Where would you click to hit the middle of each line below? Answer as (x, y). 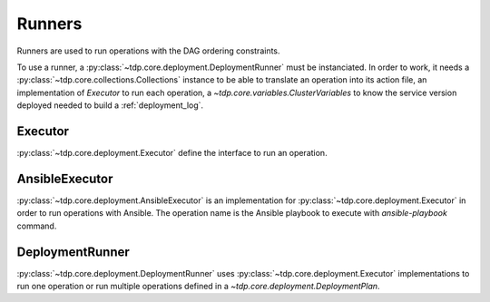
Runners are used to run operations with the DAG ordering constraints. (148, 51)
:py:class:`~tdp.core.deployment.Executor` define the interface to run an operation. (172, 153)
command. (37, 226)
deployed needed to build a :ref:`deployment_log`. (110, 105)
